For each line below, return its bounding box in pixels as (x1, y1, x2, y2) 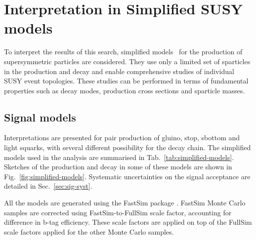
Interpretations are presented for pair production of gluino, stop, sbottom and (4, 132, 240, 143)
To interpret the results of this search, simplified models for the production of (4, 46, 243, 57)
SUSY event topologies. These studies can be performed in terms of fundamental (4, 76, 249, 86)
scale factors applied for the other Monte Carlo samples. (4, 226, 174, 237)
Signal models (4, 109, 76, 124)
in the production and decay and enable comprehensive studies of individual (4, 66, 234, 76)
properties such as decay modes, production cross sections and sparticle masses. (4, 85, 245, 95)
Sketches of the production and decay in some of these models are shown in (4, 161, 232, 172)
